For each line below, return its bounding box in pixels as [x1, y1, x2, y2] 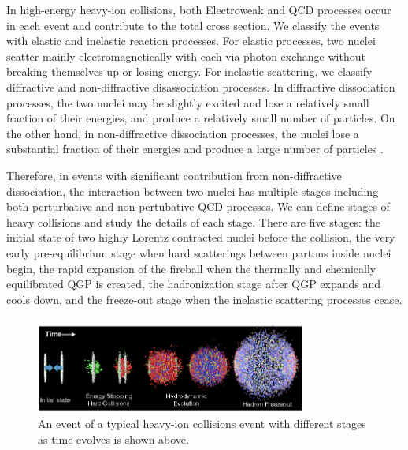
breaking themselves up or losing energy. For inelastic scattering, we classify [6, 63, 373, 80]
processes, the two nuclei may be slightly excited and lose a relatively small [6, 94, 369, 111]
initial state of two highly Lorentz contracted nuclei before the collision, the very [6, 229, 395, 246]
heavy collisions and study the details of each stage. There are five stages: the [6, 213, 381, 230]
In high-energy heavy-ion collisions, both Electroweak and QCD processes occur [6, 2, 391, 17]
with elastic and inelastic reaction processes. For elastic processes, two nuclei [6, 32, 376, 49]
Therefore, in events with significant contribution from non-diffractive [6, 167, 342, 183]
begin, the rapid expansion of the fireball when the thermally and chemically [6, 260, 376, 276]
